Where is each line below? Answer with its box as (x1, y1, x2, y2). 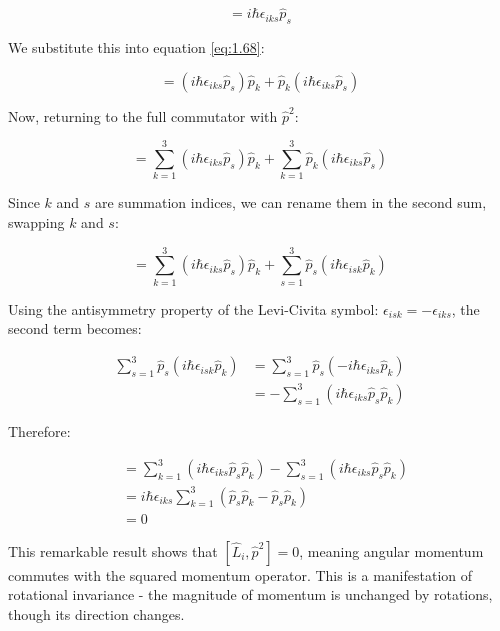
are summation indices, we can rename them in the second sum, (95, 192, 487, 213)
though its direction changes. (8, 603, 185, 624)
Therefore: (8, 420, 71, 441)
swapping (8, 211, 65, 232)
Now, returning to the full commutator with (8, 105, 278, 126)
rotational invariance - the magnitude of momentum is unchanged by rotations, (8, 584, 493, 605)
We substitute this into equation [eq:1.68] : (8, 37, 265, 58)
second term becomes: (8, 318, 142, 339)
